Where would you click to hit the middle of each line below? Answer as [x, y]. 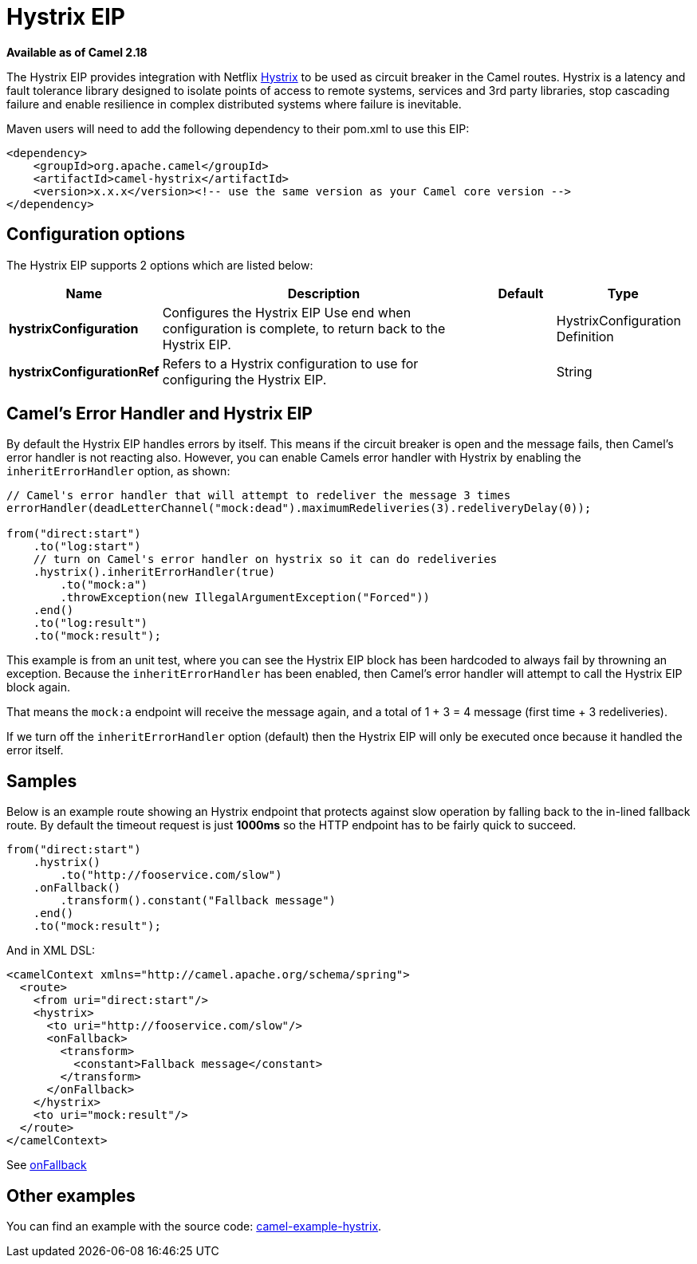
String [574, 371]
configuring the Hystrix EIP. [244, 379]
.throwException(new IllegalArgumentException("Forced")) [245, 598]
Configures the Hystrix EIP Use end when [287, 312]
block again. [38, 687]
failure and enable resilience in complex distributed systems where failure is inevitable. [234, 104]
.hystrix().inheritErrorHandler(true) [154, 572]
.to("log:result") [91, 623]
